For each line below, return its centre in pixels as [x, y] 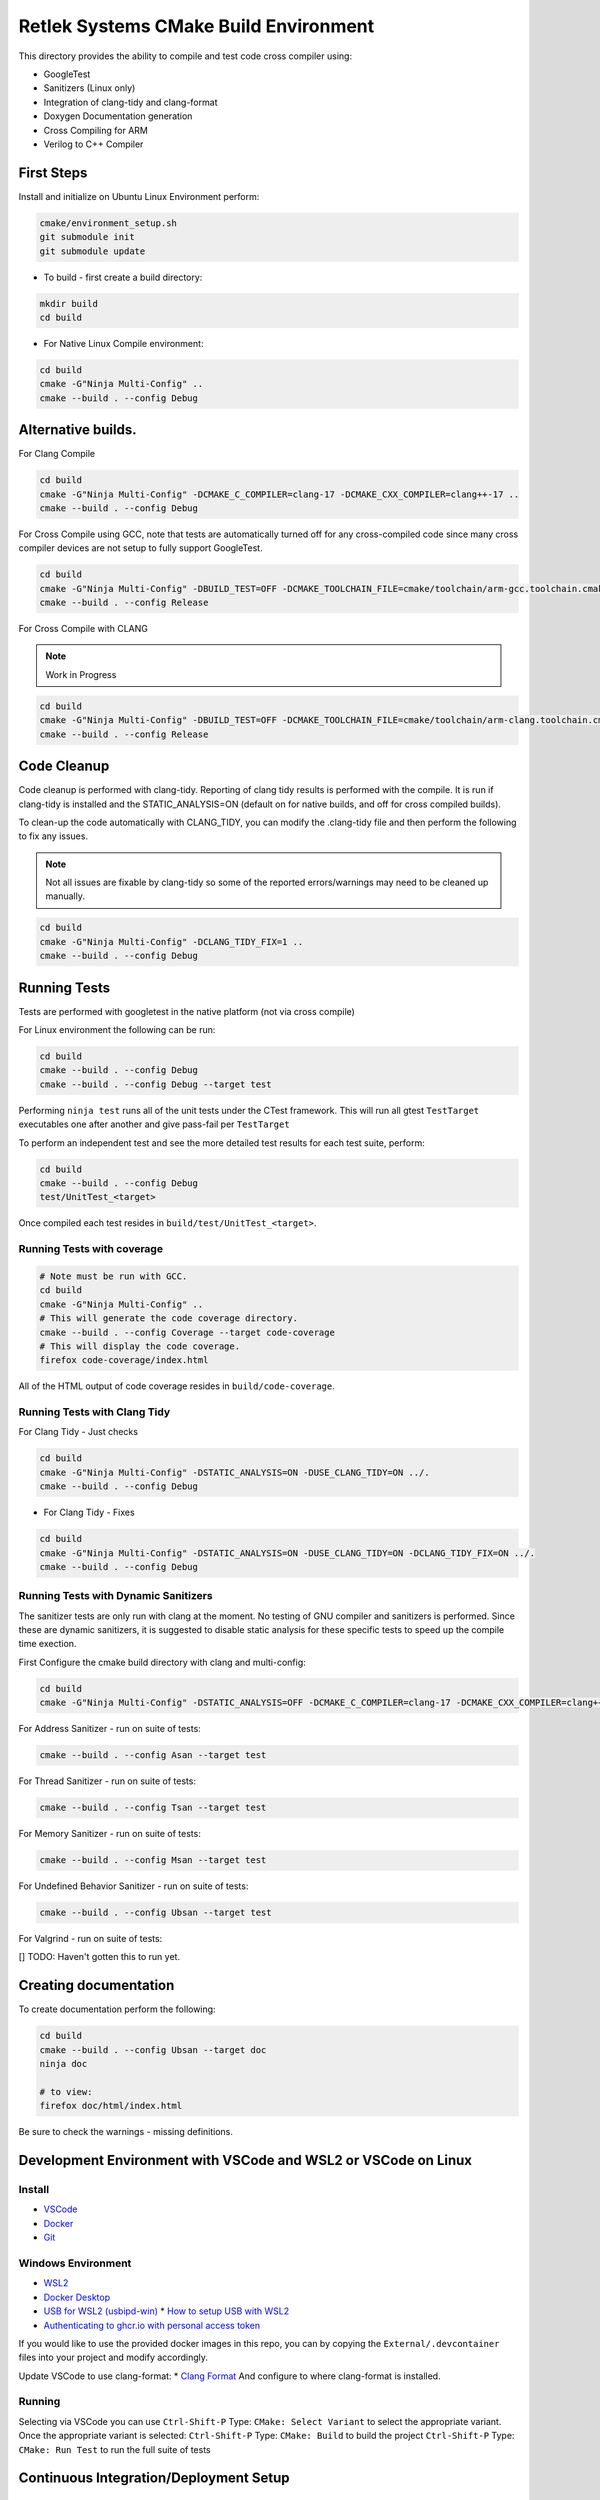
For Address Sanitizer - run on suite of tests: [110, 1729]
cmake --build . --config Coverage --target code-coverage [187, 1332]
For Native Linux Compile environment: [123, 343]
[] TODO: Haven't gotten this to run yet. [99, 1957]
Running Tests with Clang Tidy [94, 1412]
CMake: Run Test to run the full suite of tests [114, 2449]
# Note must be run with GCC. [113, 1276]
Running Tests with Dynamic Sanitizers [116, 1596]
